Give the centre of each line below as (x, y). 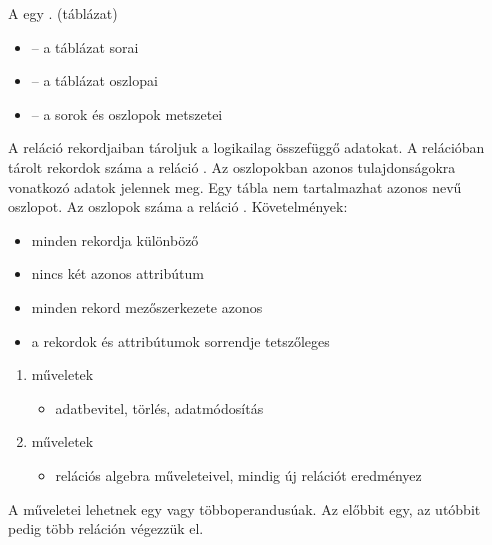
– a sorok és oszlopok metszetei (127, 113)
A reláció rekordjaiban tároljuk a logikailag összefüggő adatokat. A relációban (246, 147)
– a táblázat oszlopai (94, 80)
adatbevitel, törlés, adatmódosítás (159, 407)
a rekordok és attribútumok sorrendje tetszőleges (180, 340)
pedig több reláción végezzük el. (106, 528)
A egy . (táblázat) (63, 13)
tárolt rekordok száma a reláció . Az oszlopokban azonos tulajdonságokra (232, 166)
